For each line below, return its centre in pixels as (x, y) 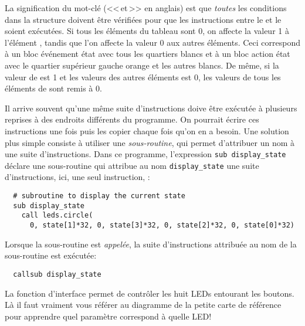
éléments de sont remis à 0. (53, 88)
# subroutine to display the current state (99, 196)
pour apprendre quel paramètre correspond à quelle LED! (108, 316)
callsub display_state (57, 274)
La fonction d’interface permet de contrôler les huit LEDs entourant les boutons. (150, 293)
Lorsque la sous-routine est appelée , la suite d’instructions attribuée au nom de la (151, 244)
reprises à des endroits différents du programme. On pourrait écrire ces (132, 119)
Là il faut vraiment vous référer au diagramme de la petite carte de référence (143, 305)
